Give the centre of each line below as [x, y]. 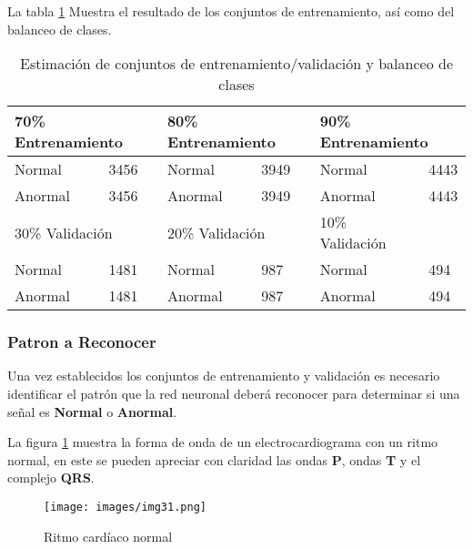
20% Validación [216, 232]
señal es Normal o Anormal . [92, 411]
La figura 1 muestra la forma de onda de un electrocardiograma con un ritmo [223, 442]
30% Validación [64, 232]
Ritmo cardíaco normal [108, 536]
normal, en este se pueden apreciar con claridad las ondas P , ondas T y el [214, 459]
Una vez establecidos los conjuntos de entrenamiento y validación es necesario [224, 376]
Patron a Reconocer [82, 342]
